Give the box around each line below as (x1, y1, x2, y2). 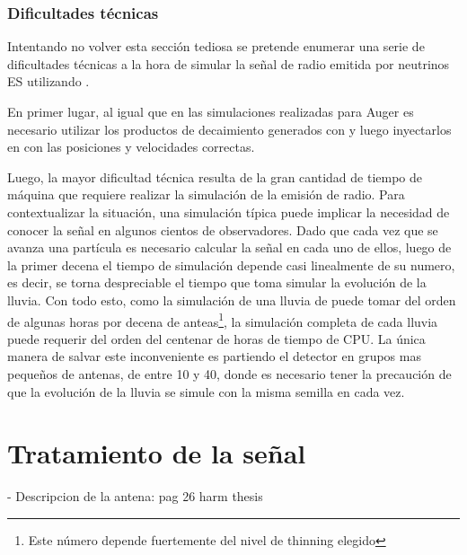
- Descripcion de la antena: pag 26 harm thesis (7, 487, 263, 506)
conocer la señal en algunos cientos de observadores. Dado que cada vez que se (7, 220, 438, 239)
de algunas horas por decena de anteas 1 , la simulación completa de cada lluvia (7, 309, 438, 330)
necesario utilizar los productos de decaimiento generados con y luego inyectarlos (7, 119, 452, 138)
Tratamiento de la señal (7, 435, 306, 471)
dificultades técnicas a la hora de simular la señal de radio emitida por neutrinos (7, 54, 450, 73)
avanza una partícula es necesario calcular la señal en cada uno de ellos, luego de (7, 238, 452, 257)
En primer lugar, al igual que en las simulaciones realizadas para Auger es (7, 102, 414, 120)
